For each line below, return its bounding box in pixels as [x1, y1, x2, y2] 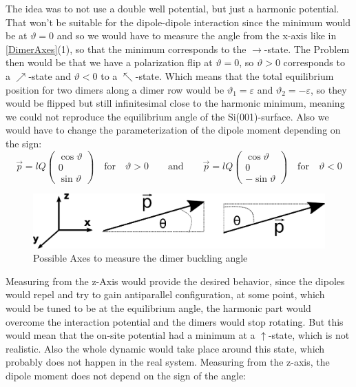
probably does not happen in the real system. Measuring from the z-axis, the [6, 355, 330, 369]
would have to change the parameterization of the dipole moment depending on [6, 123, 341, 137]
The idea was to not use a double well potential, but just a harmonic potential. [6, 1, 339, 15]
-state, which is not [268, 328, 350, 342]
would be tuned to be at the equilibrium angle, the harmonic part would [6, 301, 311, 315]
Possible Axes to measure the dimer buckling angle [33, 251, 248, 265]
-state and [28, 68, 71, 83]
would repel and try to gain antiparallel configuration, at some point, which [6, 287, 325, 302]
